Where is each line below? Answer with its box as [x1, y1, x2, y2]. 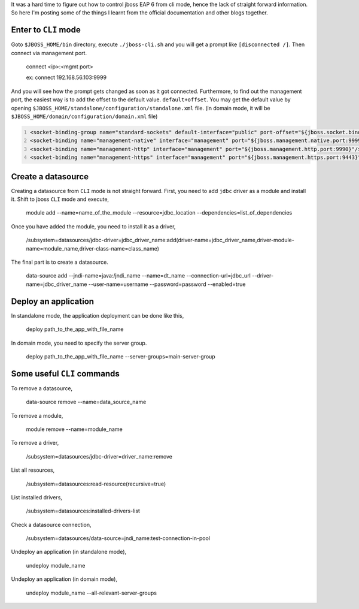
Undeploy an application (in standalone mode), [11, 548, 127, 556]
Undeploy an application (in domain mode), [11, 575, 118, 583]
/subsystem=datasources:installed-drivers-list [26, 507, 141, 515]
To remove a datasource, [11, 384, 73, 392]
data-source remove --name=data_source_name [26, 399, 147, 406]
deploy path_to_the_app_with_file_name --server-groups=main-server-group [26, 352, 215, 360]
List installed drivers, [11, 493, 63, 501]
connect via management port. [11, 49, 87, 56]
